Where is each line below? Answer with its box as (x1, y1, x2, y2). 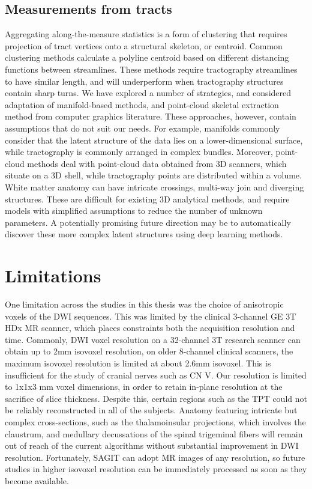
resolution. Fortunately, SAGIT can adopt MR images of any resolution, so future (5, 451, 305, 463)
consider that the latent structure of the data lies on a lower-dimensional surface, (5, 133, 303, 146)
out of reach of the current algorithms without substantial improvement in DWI (5, 439, 299, 452)
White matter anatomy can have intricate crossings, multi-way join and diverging (5, 180, 304, 193)
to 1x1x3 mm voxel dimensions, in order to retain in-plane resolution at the (5, 380, 283, 393)
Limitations (5, 263, 101, 288)
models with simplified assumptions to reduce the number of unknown (5, 204, 263, 217)
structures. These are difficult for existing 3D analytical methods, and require (5, 192, 290, 205)
